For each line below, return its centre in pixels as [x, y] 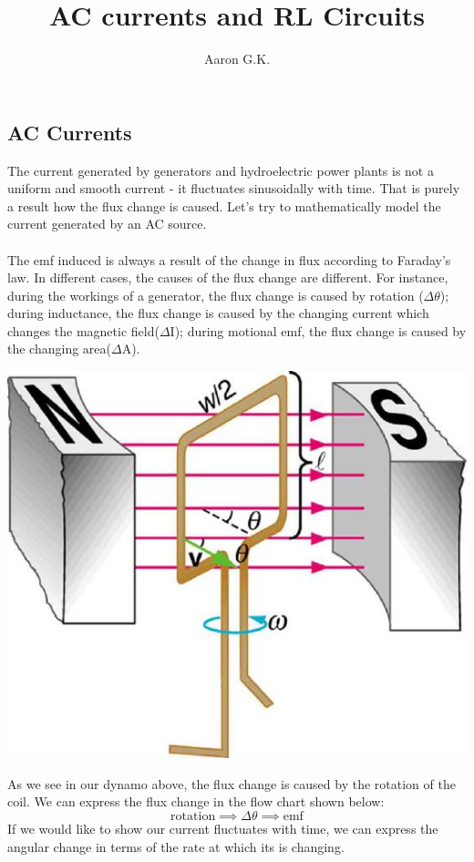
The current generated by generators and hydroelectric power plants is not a [221, 170]
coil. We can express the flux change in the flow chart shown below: [196, 801]
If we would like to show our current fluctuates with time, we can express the [223, 829]
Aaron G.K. [237, 59]
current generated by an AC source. [107, 224]
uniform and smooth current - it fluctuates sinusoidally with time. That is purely [234, 188]
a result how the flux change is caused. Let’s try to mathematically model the [224, 205]
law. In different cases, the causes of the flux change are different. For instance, [228, 277]
